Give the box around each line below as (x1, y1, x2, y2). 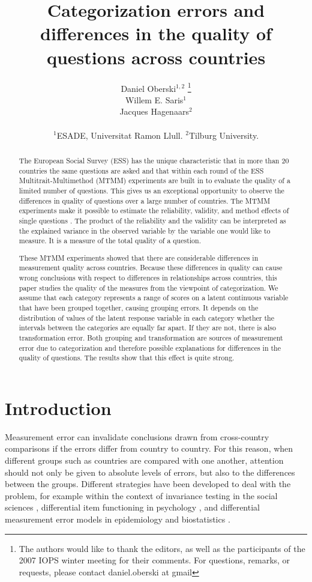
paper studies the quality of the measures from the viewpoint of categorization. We (19, 282, 278, 293)
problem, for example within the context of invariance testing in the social (5, 489, 278, 502)
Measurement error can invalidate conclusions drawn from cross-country (5, 430, 269, 443)
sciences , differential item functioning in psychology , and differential (5, 501, 260, 514)
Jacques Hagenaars (119, 105, 189, 118)
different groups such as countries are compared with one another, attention (5, 454, 284, 467)
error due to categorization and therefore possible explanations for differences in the (19, 342, 281, 353)
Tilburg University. (188, 129, 259, 141)
